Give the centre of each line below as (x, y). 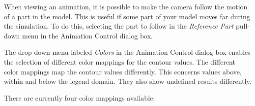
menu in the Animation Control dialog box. (87, 35)
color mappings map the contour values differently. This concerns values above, (123, 71)
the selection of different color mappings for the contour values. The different (120, 61)
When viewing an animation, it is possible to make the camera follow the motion (126, 6)
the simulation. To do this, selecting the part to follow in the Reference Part (119, 26)
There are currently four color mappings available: (80, 97)
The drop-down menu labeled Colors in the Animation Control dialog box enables (127, 52)
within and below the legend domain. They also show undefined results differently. (128, 81)
